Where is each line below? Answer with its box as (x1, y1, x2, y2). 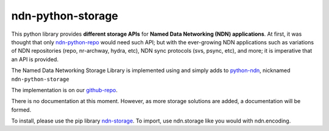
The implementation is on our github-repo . (11, 86, 118, 93)
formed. (11, 106, 32, 113)
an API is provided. (11, 55, 59, 63)
